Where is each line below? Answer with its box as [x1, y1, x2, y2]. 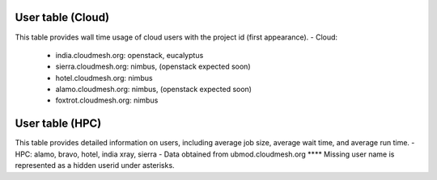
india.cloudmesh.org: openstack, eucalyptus [55, 50, 204, 60]
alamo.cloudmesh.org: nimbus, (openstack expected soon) [55, 85, 252, 94]
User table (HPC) [15, 117, 102, 131]
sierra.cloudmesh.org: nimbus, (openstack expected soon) [55, 61, 251, 72]
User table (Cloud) [15, 10, 109, 24]
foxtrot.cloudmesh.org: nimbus [55, 95, 159, 105]
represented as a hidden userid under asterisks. [15, 161, 175, 170]
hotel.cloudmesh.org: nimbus [55, 73, 153, 82]
